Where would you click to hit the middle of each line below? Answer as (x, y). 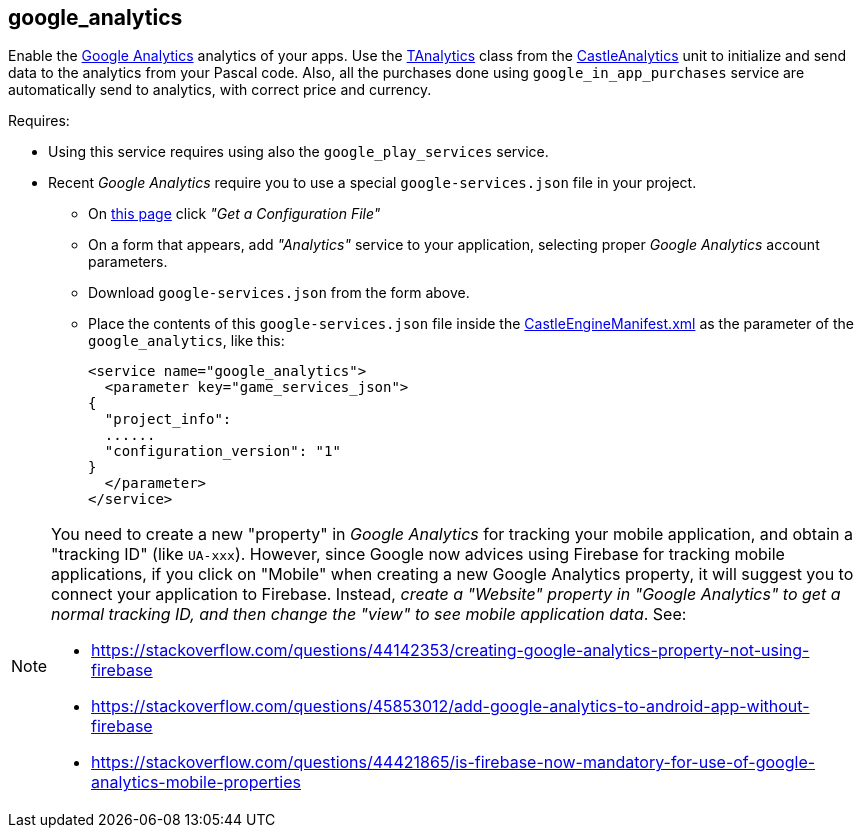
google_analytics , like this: (186, 341)
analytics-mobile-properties (196, 782)
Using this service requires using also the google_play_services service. (298, 152)
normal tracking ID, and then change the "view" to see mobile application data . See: (369, 614)
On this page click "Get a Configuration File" (234, 214)
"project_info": (168, 419)
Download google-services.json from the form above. (279, 293)
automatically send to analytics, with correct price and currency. (220, 90)
